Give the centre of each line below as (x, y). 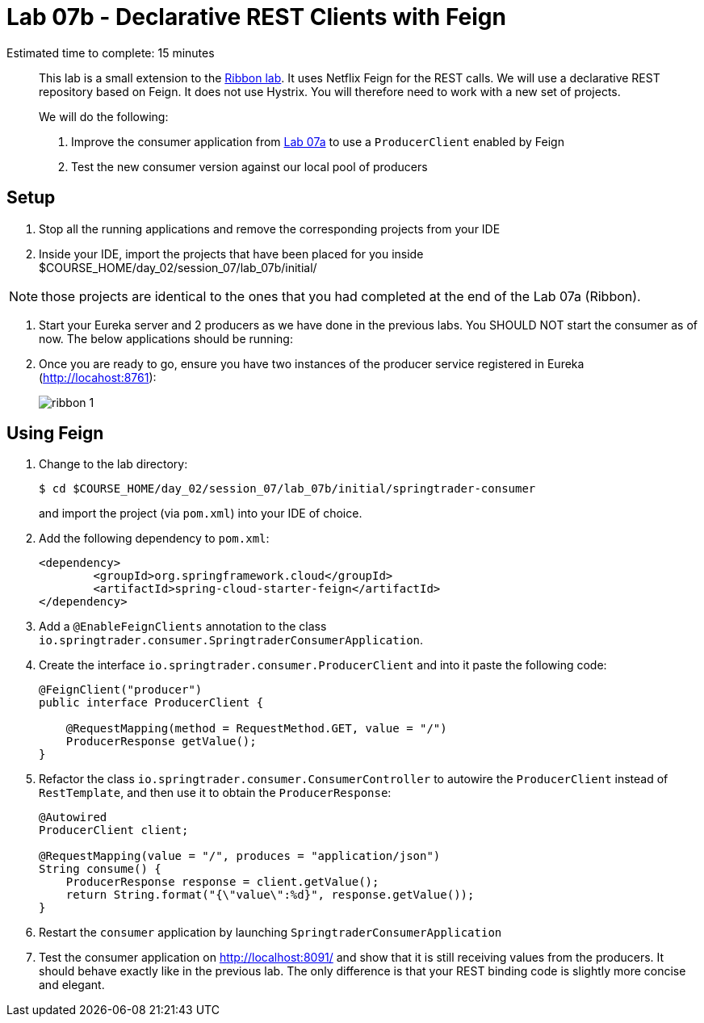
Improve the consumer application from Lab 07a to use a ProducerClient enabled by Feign (318, 141)
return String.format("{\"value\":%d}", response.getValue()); (270, 895)
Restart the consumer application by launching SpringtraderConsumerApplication (270, 933)
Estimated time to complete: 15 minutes (111, 52)
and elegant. (72, 985)
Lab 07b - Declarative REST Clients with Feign (256, 17)
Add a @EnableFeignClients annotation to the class (183, 627)
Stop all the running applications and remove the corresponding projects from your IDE (270, 228)
